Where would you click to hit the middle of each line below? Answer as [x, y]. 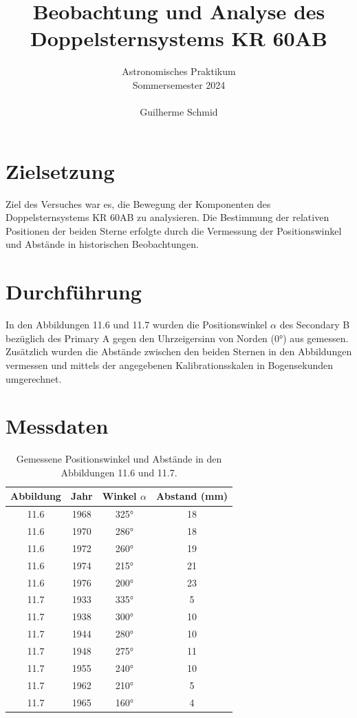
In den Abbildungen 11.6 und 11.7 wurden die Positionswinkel [137, 325]
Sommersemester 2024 [179, 84]
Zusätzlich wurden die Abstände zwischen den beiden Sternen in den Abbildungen [179, 351]
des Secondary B [315, 325]
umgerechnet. [34, 378]
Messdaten [57, 426]
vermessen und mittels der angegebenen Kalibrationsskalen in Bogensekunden [169, 365]
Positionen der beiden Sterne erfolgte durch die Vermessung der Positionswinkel [174, 230]
